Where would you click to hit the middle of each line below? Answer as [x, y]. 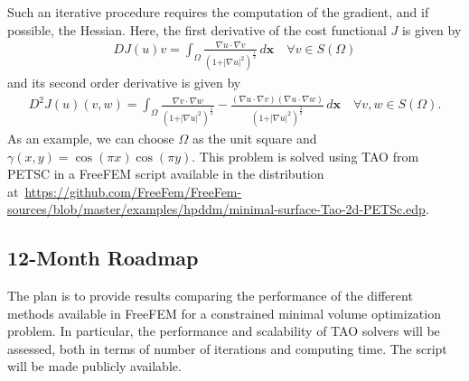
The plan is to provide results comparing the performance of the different [210, 296]
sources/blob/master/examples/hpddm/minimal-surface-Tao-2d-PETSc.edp [216, 209]
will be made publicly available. [94, 366]
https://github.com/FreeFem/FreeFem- [133, 191]
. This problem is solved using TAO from [305, 156]
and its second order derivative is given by [124, 83]
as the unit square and [254, 138]
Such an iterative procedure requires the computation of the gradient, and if [218, 12]
